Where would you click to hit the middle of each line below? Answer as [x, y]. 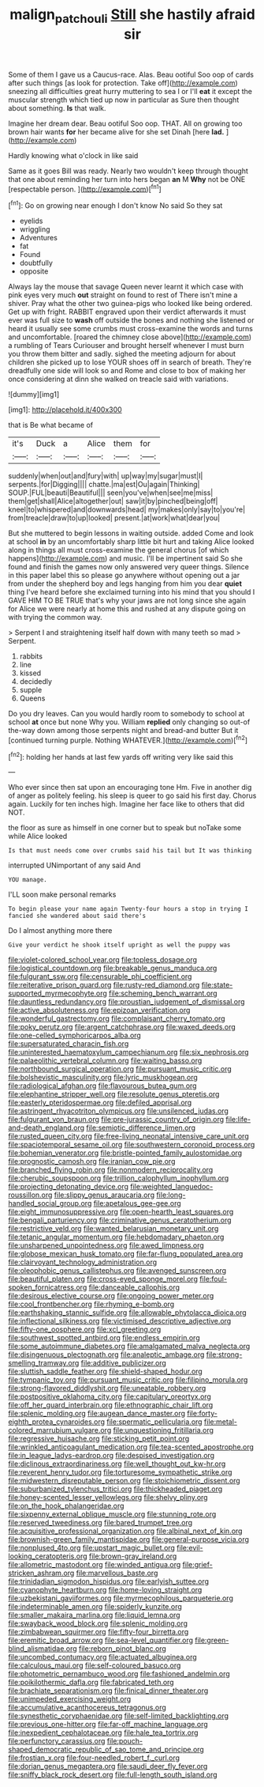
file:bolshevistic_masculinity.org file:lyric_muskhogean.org [103, 1078]
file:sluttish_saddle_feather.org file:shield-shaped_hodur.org [105, 1371]
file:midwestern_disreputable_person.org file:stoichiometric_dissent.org [124, 1481]
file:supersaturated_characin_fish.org [69, 1044]
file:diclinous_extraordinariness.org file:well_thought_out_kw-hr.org [117, 1464]
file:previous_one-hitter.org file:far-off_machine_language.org [108, 1725]
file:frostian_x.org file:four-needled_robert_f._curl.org [94, 1758]
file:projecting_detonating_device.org [68, 1187]
